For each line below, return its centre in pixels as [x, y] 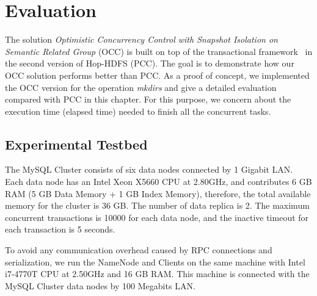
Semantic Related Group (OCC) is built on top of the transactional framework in [159, 51]
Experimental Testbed [76, 144]
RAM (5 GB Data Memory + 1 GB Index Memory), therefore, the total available [158, 193]
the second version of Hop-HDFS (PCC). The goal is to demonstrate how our [150, 63]
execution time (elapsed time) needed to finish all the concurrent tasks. [138, 111]
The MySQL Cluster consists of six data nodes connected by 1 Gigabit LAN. [149, 169]
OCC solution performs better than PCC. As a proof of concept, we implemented [157, 75]
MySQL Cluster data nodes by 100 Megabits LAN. [100, 285]
